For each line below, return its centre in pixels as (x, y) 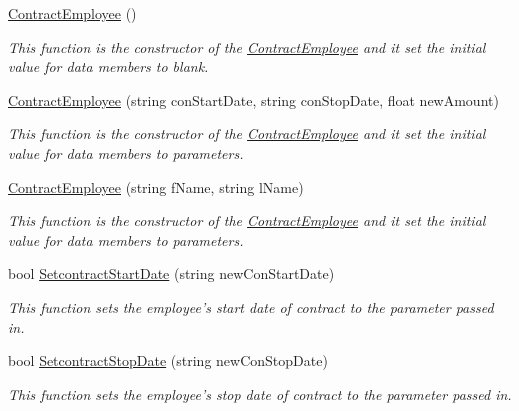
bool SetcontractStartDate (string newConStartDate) (171, 273)
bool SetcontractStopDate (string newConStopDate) (168, 360)
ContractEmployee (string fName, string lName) (156, 186)
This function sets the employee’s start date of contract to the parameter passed (251, 306)
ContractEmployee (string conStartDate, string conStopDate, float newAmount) (253, 99)
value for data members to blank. (108, 66)
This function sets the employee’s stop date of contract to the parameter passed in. (260, 393)
